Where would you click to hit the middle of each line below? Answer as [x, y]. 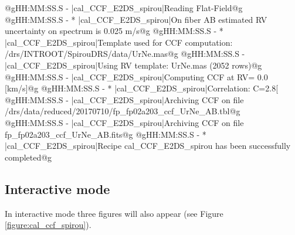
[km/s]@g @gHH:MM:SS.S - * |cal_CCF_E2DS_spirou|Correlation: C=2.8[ [142, 88]
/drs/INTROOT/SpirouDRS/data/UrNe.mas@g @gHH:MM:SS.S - [125, 54]
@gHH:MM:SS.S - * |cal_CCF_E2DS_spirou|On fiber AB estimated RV [136, 19]
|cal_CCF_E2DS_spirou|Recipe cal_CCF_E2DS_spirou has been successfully [148, 146]
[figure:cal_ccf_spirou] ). [48, 225]
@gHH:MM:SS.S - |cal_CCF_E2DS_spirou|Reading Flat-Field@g [124, 8]
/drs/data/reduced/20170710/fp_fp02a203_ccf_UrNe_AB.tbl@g [123, 111]
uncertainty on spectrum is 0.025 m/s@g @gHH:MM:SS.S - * [114, 31]
